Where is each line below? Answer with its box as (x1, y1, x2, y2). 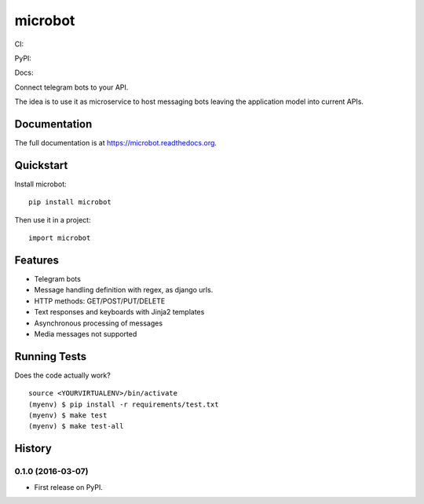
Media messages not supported (34, 329, 137, 338)
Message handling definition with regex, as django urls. (34, 285, 214, 295)
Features (14, 253, 59, 267)
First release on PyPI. (34, 482, 104, 491)
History (14, 442, 53, 455)
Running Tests (14, 350, 86, 363)
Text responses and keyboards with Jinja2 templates (34, 307, 205, 317)
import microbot (28, 234, 91, 243)
